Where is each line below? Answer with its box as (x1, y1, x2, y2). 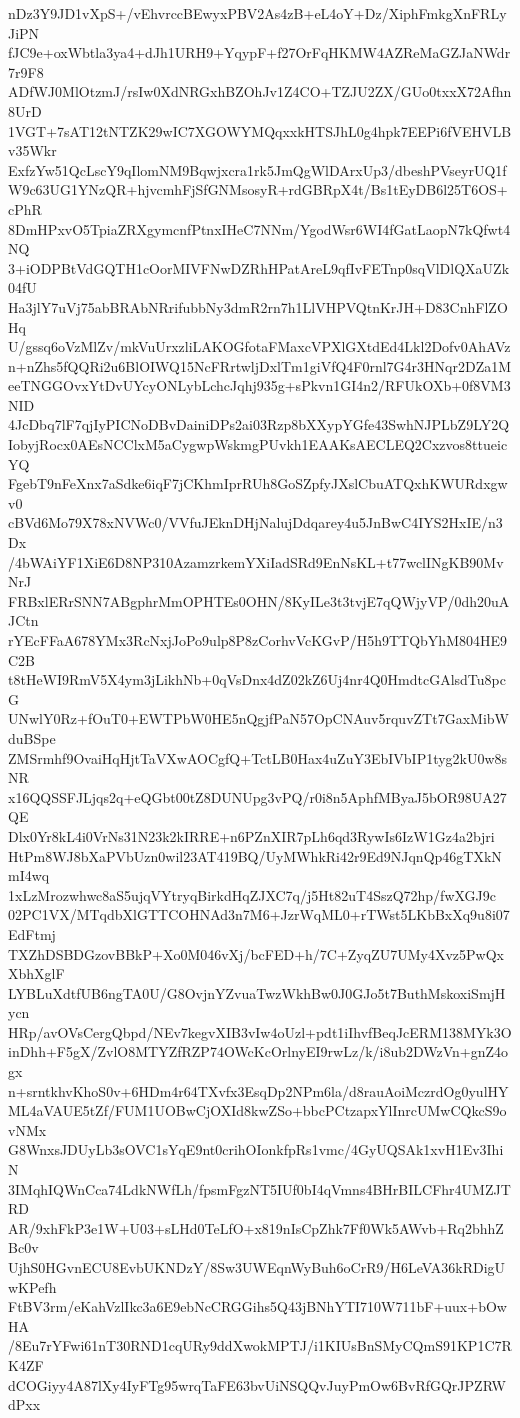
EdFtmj (8, 923, 56, 944)
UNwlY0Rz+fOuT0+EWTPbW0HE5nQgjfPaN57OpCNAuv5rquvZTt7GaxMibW (8, 708, 509, 729)
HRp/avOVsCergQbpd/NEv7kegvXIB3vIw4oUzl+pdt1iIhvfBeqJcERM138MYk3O (8, 1021, 512, 1042)
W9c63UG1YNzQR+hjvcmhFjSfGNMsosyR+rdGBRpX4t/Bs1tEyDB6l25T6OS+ (8, 179, 508, 200)
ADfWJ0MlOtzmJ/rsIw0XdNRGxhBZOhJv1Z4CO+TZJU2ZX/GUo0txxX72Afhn (8, 81, 512, 102)
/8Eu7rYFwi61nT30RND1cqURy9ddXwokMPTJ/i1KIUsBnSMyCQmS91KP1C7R (8, 1335, 512, 1356)
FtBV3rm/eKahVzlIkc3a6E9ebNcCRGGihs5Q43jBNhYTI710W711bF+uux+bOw (8, 1296, 507, 1317)
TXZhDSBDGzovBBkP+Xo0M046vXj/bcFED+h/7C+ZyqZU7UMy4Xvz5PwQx (8, 943, 504, 964)
